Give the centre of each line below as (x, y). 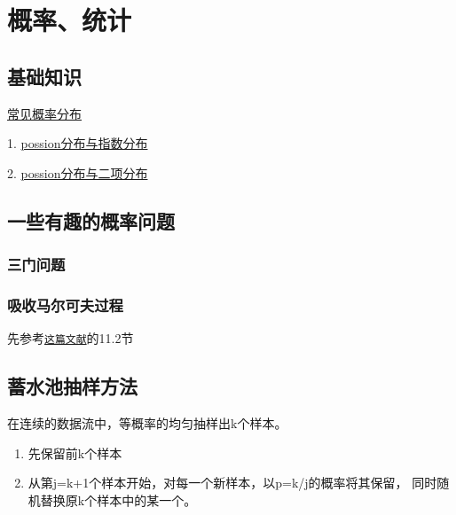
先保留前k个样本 (75, 453)
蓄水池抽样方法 (72, 386)
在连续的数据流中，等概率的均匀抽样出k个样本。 (147, 423)
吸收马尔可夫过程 (65, 304)
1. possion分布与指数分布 (78, 143)
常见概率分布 (44, 113)
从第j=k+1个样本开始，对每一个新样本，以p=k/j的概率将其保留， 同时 (232, 483)
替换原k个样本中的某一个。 (118, 499)
